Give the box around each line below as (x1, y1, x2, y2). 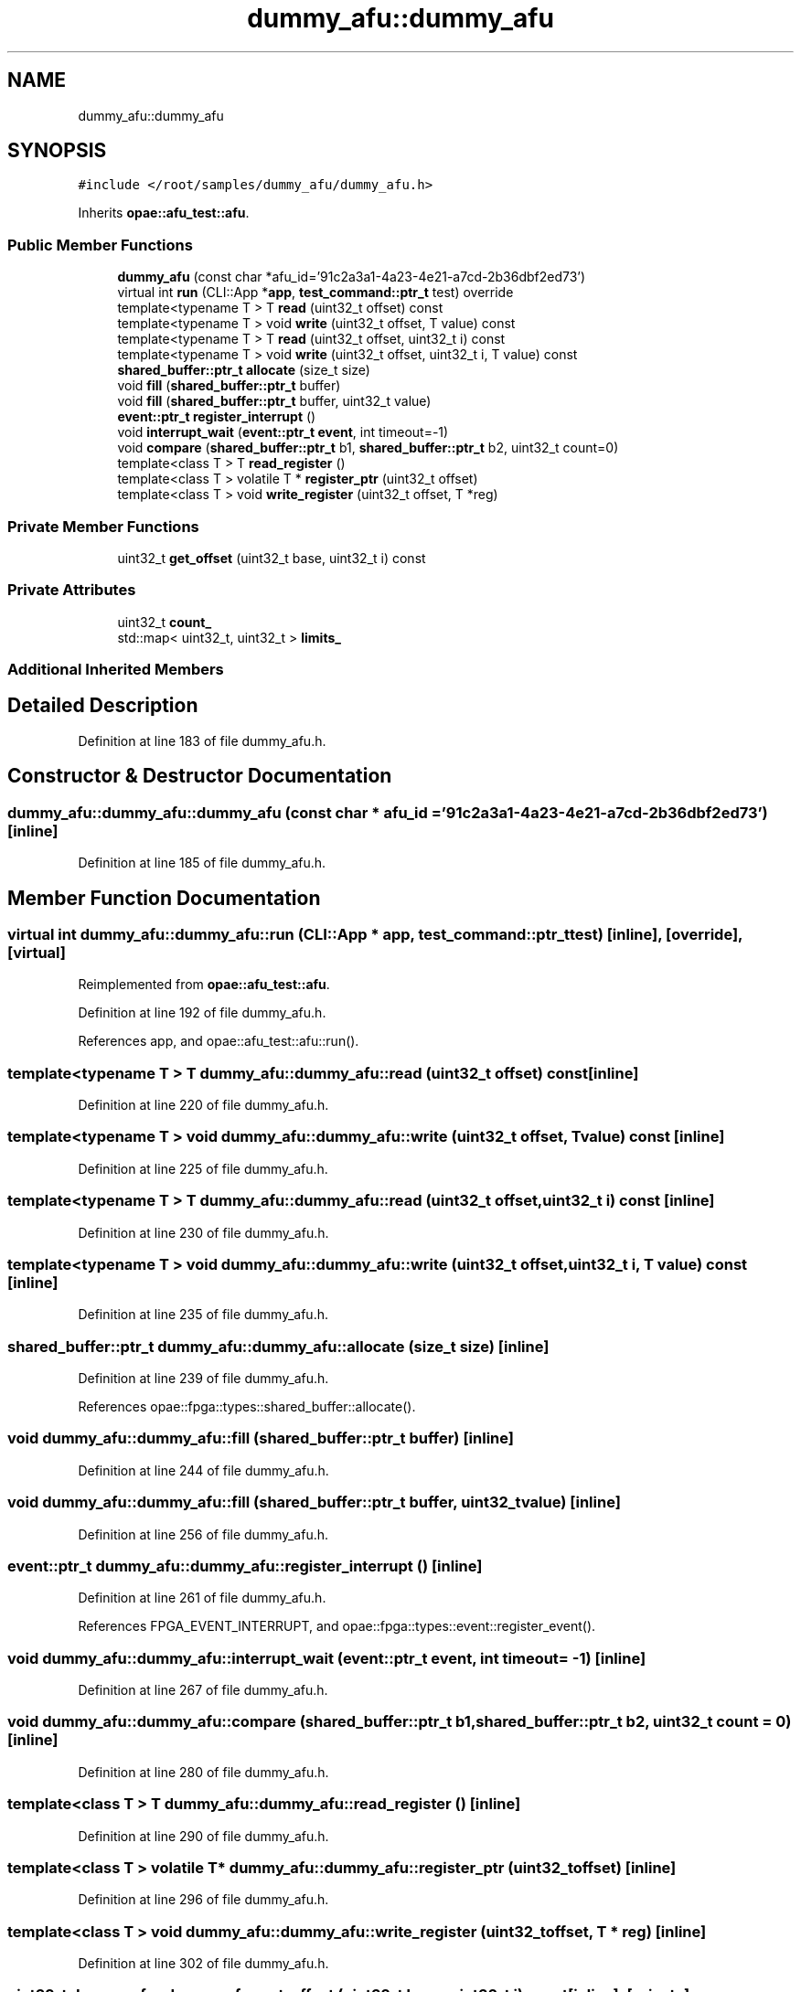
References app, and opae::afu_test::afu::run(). (78, 1033, 359, 1049)
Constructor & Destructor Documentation (7, 764, 392, 788)
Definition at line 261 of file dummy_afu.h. (78, 1590, 326, 1606)
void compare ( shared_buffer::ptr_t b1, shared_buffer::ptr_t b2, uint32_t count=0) (117, 440, 619, 456)
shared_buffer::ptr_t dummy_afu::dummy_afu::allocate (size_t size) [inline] (7, 1337, 550, 1356)
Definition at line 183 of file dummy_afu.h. (78, 732, 326, 749)
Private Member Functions (7, 517, 199, 536)
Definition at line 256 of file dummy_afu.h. (78, 1526, 329, 1542)
